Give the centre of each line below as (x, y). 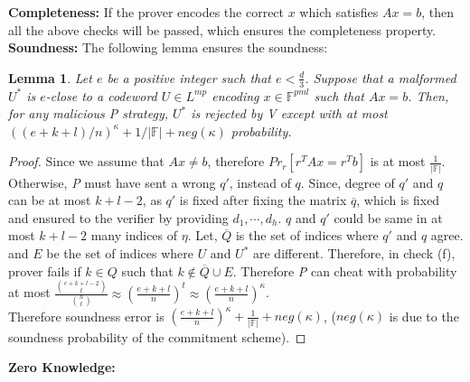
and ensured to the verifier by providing (118, 217)
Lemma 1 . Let (50, 77)
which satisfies (339, 12)
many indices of (134, 235)
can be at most (50, 200)
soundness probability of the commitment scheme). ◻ (157, 336)
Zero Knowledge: (62, 367)
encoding (235, 95)
